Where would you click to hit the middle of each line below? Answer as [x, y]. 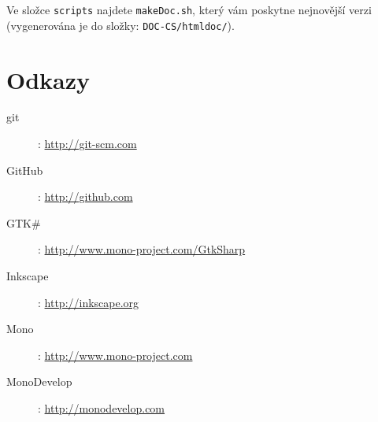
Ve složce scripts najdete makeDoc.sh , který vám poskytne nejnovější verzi [189, 9]
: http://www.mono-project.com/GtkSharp [142, 249]
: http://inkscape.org [89, 302]
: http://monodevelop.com [102, 407]
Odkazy [48, 79]
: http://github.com [85, 196]
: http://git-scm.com [87, 144]
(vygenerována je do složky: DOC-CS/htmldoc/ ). [120, 25]
